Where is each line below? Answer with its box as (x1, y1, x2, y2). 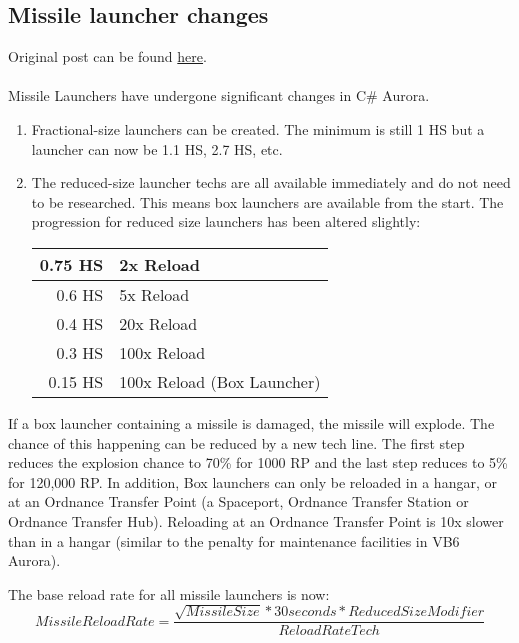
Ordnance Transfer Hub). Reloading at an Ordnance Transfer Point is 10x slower (8, 510, 504, 531)
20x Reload (119, 311, 198, 335)
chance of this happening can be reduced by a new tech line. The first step (8, 432, 465, 453)
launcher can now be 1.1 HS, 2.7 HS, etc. (31, 138, 283, 159)
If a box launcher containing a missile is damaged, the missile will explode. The (8, 412, 495, 433)
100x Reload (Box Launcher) (119, 369, 321, 393)
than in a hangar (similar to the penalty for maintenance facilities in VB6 (8, 530, 460, 551)
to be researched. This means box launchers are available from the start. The (31, 191, 504, 212)
